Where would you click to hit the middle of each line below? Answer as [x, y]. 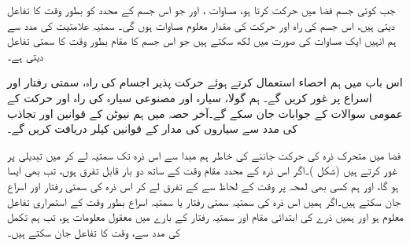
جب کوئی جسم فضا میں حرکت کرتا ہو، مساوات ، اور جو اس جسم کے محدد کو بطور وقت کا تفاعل [201, 9]
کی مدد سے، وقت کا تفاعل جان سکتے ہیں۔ [94, 231]
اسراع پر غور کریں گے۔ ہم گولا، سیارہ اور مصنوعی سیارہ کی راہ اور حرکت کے [190, 97]
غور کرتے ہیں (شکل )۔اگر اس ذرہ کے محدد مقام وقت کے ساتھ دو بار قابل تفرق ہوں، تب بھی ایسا [202, 170]
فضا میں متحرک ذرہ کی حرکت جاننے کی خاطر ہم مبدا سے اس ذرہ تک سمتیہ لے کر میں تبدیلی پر [204, 154]
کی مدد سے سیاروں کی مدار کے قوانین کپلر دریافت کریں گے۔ [152, 129]
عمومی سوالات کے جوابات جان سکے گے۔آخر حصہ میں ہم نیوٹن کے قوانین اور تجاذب [205, 113]
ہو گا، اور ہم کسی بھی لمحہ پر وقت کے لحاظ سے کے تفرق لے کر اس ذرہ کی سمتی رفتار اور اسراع [203, 185]
